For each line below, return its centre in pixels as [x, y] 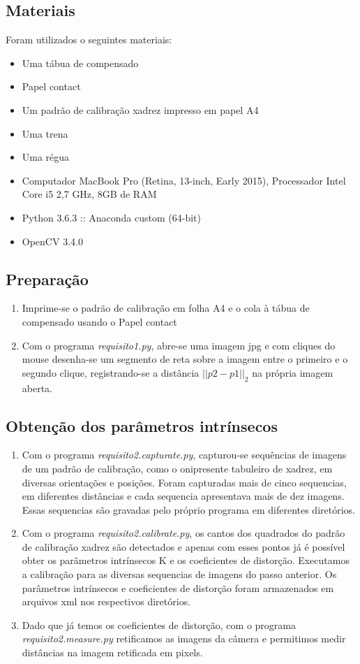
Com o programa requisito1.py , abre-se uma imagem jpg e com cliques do [179, 345]
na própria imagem [293, 372]
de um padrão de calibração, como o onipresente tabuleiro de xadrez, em [177, 468]
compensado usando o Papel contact [99, 321]
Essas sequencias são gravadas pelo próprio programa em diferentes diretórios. [188, 509]
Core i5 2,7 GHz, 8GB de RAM [89, 194]
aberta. [37, 388]
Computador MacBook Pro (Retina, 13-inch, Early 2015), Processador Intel [184, 180]
